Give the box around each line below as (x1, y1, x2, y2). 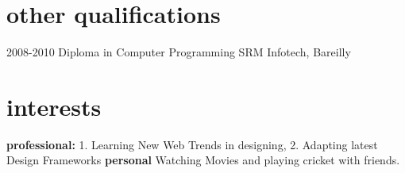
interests (6, 90, 102, 122)
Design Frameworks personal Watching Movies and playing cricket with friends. (6, 152, 400, 168)
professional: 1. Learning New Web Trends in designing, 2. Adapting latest (6, 136, 378, 152)
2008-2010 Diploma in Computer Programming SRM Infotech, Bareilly (6, 44, 351, 60)
